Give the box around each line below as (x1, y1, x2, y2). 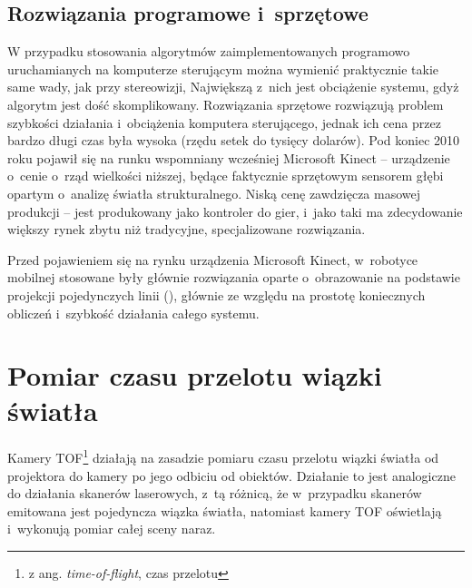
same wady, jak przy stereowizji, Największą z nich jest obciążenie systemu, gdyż (7, 77, 459, 96)
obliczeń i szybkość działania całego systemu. (7, 303, 260, 322)
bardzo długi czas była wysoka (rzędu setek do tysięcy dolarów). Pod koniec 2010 (7, 131, 460, 150)
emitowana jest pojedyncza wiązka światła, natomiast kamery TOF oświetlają (7, 501, 442, 520)
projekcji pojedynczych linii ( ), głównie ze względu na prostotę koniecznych (7, 285, 426, 304)
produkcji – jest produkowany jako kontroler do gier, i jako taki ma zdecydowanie (7, 201, 463, 220)
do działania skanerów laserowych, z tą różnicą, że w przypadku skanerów (7, 484, 422, 503)
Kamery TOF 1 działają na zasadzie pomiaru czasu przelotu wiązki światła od (7, 446, 439, 467)
